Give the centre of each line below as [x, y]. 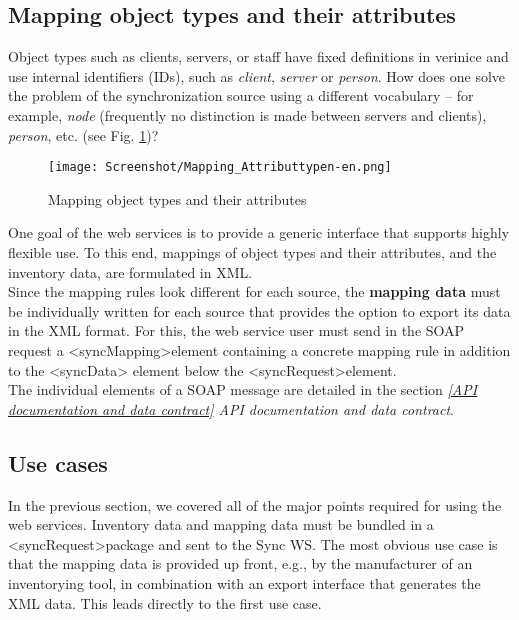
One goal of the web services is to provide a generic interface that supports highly [259, 232]
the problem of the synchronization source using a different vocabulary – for [241, 95]
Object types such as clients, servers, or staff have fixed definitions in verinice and [258, 56]
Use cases [58, 462]
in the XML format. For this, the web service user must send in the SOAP [236, 330]
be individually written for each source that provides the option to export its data [259, 310]
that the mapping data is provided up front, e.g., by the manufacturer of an [240, 563]
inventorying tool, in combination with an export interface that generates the [244, 582]
